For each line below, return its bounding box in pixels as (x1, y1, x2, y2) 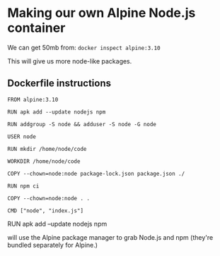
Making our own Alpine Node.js (7, 5, 196, 21)
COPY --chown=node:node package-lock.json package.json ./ (7, 170, 185, 177)
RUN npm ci (7, 182, 40, 190)
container (7, 20, 66, 36)
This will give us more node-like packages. (7, 56, 132, 65)
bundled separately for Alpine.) (7, 240, 98, 249)
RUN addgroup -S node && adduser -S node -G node (7, 121, 157, 128)
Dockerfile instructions (7, 78, 112, 90)
